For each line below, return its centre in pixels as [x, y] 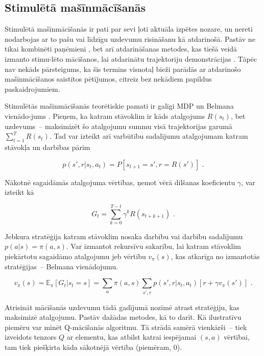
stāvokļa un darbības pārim [47, 147]
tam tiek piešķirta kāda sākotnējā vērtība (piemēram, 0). [93, 347]
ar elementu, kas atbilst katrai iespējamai [131, 337]
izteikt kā [19, 192]
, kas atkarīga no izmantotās [215, 256]
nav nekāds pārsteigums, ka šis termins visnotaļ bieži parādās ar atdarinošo [123, 69]
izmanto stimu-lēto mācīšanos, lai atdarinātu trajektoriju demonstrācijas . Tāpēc [131, 58]
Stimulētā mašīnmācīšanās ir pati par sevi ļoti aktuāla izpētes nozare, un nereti [129, 29]
